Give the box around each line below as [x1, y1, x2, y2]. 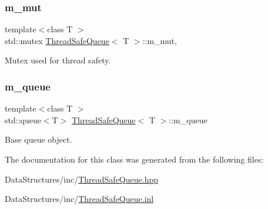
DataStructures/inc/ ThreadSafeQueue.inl [5, 193, 154, 205]
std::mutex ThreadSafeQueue [5, 34, 109, 46]
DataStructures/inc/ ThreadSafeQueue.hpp [5, 173, 159, 185]
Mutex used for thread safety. [5, 54, 111, 66]
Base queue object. [5, 133, 72, 146]
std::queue [5, 113, 41, 126]
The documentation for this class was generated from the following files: [5, 153, 264, 165]
